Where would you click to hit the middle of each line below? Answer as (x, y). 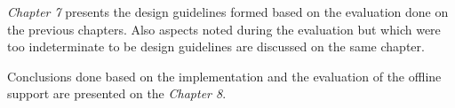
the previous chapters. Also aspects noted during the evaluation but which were (224, 29)
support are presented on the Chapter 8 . (117, 93)
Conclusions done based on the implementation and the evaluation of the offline (224, 76)
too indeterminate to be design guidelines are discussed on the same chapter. (216, 46)
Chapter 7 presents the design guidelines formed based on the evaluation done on (228, 12)
